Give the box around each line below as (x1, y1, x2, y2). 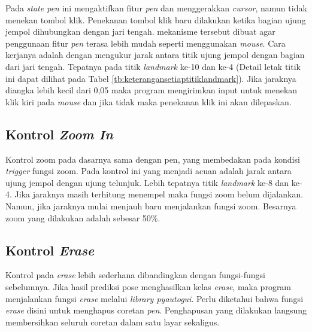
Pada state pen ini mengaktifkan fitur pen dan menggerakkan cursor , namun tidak (5, 2, 307, 14)
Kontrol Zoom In (5, 124, 113, 143)
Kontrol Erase (5, 240, 95, 259)
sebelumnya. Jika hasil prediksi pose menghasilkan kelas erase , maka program (5, 280, 292, 293)
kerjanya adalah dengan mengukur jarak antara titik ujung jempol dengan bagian (5, 48, 305, 61)
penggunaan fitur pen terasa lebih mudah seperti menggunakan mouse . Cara (5, 36, 286, 49)
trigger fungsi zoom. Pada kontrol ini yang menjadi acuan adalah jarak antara (5, 165, 292, 177)
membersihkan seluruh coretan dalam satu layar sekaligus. (5, 315, 220, 328)
